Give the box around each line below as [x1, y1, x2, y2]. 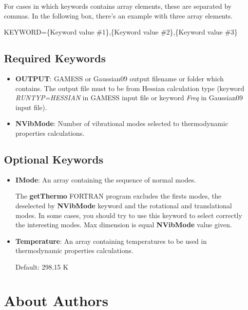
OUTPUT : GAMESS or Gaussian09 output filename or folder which [15, 73, 224, 83]
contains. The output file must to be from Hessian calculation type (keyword [15, 83, 245, 93]
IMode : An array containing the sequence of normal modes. [15, 174, 196, 184]
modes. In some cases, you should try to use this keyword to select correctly [15, 210, 242, 220]
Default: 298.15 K [15, 261, 69, 272]
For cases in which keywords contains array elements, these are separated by [4, 1, 232, 11]
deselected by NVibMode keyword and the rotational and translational [15, 200, 232, 210]
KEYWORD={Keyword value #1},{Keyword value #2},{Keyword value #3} [4, 27, 238, 37]
